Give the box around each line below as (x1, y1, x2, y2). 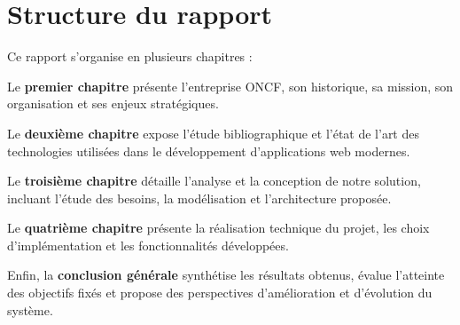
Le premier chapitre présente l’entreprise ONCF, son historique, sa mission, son (7, 76, 454, 95)
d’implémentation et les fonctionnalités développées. (7, 235, 289, 254)
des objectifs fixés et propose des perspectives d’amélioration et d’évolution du (7, 283, 433, 302)
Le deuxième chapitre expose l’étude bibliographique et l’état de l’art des (7, 123, 419, 142)
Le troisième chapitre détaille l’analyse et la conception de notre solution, (7, 171, 421, 190)
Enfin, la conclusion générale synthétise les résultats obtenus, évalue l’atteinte (7, 266, 445, 284)
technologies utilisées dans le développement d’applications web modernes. (7, 141, 410, 160)
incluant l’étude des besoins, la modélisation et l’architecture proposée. (7, 188, 392, 207)
